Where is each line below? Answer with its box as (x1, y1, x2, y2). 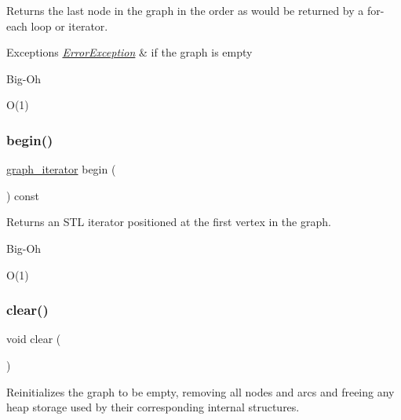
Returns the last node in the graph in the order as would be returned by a (6, 2, 364, 18)
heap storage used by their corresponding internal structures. (6, 399, 300, 415)
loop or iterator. (31, 17, 108, 34)
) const (6, 187, 40, 203)
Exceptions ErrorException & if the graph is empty (6, 44, 253, 60)
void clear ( (6, 331, 61, 347)
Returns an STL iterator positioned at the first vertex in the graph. (6, 214, 331, 230)
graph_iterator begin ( (6, 161, 116, 177)
